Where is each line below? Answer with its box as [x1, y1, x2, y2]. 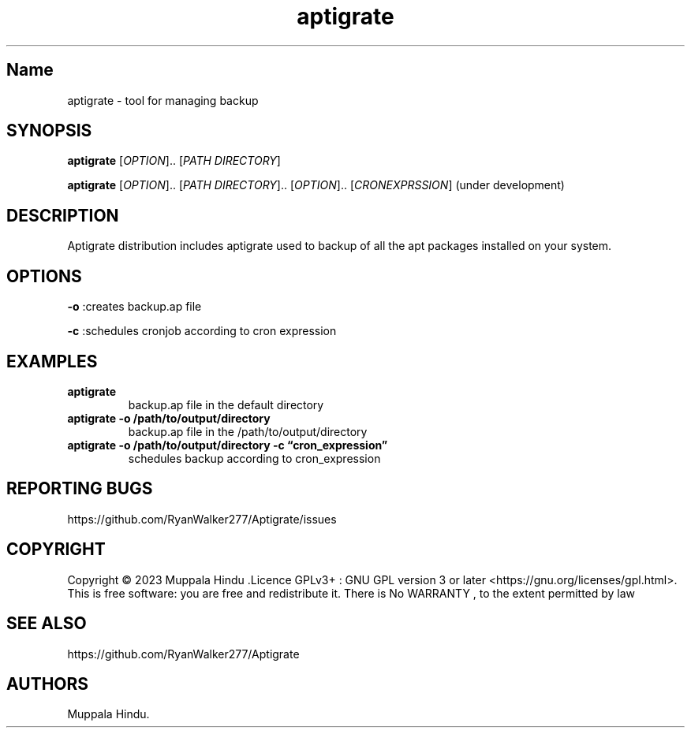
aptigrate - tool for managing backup [67, 93, 259, 107]
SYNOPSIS [6, 121, 92, 141]
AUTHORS [6, 673, 89, 694]
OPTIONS [6, 266, 82, 286]
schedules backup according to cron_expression [128, 451, 381, 465]
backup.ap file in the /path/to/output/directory [128, 424, 368, 438]
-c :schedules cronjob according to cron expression [67, 324, 337, 338]
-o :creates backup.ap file [67, 300, 202, 314]
